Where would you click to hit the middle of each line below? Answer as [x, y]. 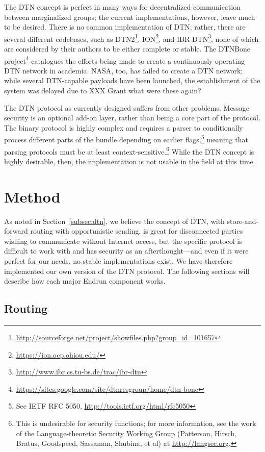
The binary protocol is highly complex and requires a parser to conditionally [124, 127]
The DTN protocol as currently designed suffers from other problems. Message [127, 107]
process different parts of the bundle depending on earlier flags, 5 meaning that [126, 139]
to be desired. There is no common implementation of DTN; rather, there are [125, 27]
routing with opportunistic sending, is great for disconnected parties [137, 231]
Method [32, 196]
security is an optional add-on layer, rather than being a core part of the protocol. [132, 118]
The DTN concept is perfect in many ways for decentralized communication [122, 7]
